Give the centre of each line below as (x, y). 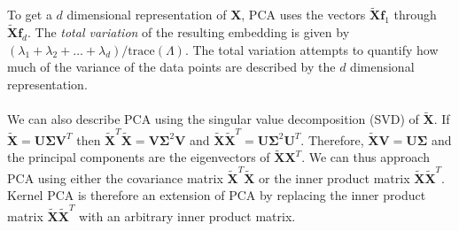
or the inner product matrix (335, 177)
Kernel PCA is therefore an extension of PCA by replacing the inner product (217, 195)
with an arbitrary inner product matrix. (187, 216)
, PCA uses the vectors (303, 15)
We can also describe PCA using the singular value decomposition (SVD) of (213, 119)
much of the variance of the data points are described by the (171, 67)
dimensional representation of (147, 15)
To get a (30, 15)
